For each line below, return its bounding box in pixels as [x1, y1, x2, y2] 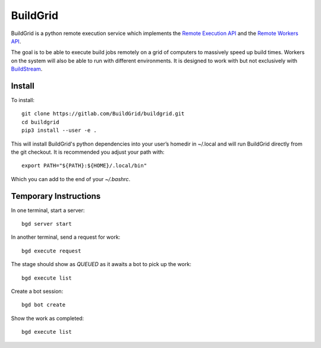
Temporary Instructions [11, 191, 101, 201]
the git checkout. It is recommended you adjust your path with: [11, 148, 165, 156]
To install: [11, 97, 35, 104]
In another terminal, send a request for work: [11, 233, 121, 241]
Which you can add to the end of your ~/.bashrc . [11, 175, 131, 182]
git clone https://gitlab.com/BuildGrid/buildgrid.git [21, 110, 185, 117]
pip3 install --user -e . [21, 127, 97, 134]
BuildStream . [11, 65, 43, 72]
